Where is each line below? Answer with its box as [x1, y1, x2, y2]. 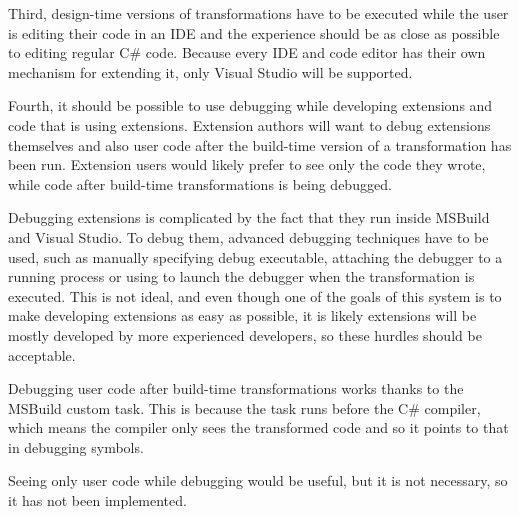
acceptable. [8, 344, 76, 365]
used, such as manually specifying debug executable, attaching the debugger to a [8, 246, 503, 267]
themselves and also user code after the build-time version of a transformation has [8, 134, 512, 155]
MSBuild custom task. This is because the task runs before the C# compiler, [8, 397, 481, 418]
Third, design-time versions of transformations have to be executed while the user [8, 3, 509, 23]
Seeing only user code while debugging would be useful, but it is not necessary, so [8, 470, 508, 491]
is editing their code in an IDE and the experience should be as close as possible [8, 22, 500, 43]
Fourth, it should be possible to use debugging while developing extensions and [8, 95, 493, 116]
